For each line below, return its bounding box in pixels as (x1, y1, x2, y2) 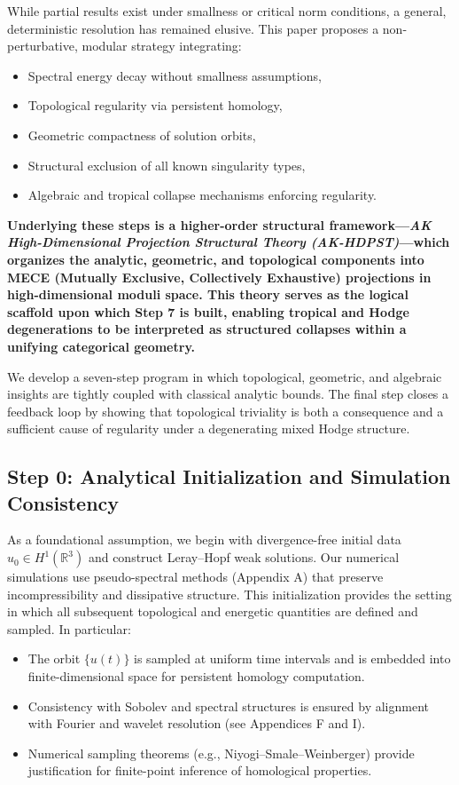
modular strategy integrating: (82, 36, 242, 55)
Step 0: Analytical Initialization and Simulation (7, 463, 451, 490)
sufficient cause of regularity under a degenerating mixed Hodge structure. (7, 419, 410, 438)
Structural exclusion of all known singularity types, (27, 155, 306, 174)
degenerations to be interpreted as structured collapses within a (7, 320, 407, 338)
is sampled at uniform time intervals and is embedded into (134, 649, 451, 668)
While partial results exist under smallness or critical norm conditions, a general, (7, 2, 447, 20)
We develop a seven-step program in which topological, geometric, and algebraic (7, 367, 442, 385)
